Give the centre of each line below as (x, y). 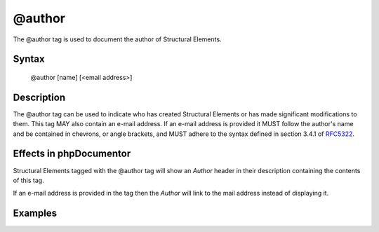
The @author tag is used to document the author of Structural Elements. (117, 39)
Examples (35, 213)
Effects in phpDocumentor (72, 154)
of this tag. (29, 180)
